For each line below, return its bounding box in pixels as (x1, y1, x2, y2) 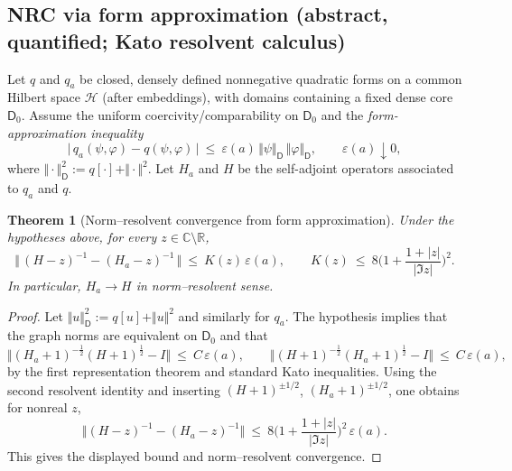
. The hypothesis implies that (284, 306, 448, 325)
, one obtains (387, 380, 460, 399)
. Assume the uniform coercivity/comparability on (21, 105, 299, 124)
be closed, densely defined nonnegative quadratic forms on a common (79, 69, 462, 88)
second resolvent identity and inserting (7, 380, 220, 399)
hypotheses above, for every (7, 227, 157, 246)
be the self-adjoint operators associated (237, 159, 454, 178)
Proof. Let (7, 306, 63, 325)
